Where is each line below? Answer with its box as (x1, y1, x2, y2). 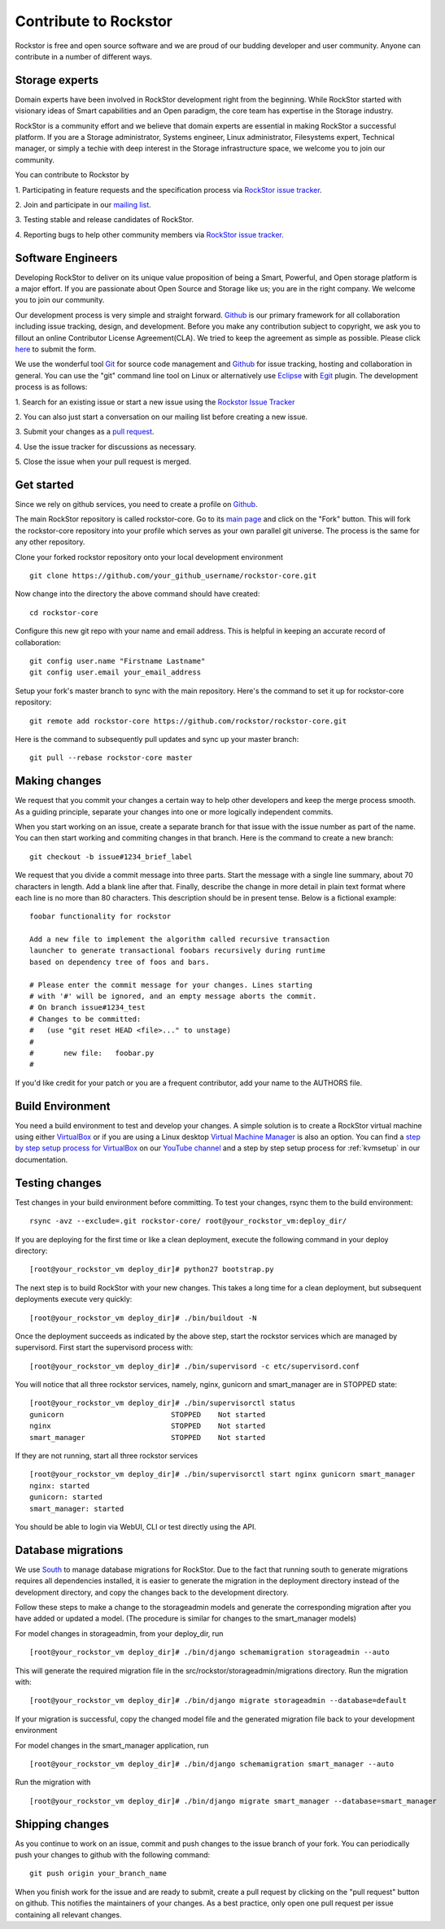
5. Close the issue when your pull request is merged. (15, 456, 191, 467)
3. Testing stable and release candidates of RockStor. (15, 215, 194, 225)
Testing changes (15, 1176, 102, 1189)
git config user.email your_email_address (29, 668, 202, 677)
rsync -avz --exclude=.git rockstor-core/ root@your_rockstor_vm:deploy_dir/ (29, 1216, 347, 1226)
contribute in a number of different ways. (15, 51, 153, 61)
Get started (15, 478, 74, 491)
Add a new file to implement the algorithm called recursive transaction (29, 935, 330, 944)
